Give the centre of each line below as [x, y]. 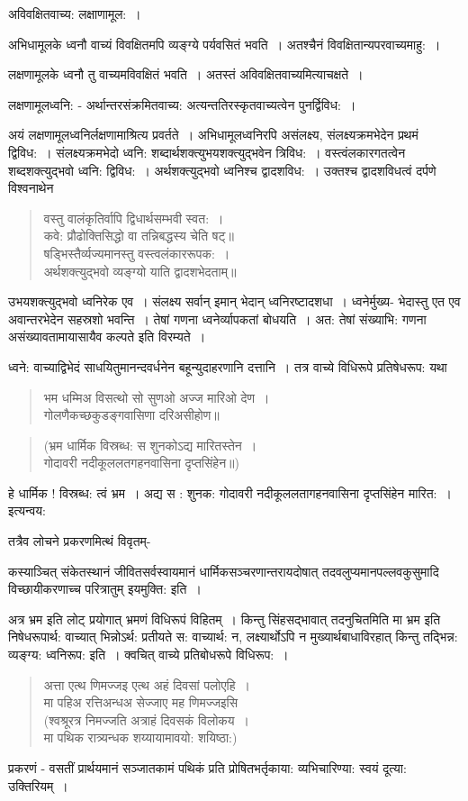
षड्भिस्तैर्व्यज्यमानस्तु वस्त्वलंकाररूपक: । [137, 253]
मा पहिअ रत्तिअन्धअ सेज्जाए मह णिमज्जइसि [141, 702]
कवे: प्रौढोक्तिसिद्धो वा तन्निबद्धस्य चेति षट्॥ [139, 236]
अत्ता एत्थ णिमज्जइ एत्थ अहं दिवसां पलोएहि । [147, 684]
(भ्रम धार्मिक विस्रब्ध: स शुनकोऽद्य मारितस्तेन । [150, 445]
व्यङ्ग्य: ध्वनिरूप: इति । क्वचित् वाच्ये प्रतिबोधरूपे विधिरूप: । [148, 655]
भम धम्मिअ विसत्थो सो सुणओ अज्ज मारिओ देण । [157, 397]
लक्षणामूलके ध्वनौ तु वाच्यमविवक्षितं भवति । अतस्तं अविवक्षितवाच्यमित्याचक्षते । [186, 74]
